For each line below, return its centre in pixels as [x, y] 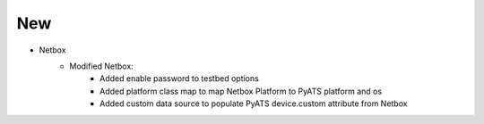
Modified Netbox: [101, 66]
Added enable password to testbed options [179, 79]
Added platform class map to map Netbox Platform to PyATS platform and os [241, 91]
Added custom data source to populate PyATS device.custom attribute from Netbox [254, 103]
